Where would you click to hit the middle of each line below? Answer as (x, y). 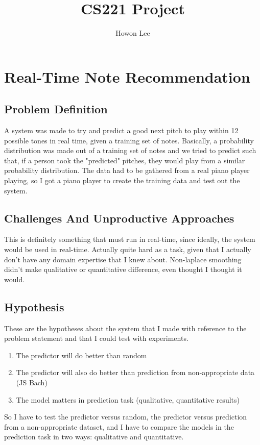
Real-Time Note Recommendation (127, 76)
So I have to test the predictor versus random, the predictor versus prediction (126, 417)
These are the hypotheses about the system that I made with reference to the (125, 328)
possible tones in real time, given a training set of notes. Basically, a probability (129, 140)
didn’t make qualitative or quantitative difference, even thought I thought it (123, 269)
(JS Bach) (32, 382)
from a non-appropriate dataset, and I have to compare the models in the (119, 426)
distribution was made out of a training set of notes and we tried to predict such (130, 150)
